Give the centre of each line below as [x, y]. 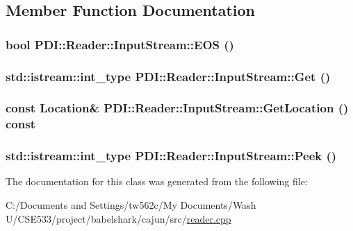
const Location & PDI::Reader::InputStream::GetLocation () [177, 108]
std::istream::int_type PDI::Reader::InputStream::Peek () [171, 156]
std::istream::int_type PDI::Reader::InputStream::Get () [168, 76]
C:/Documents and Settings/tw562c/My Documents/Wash [131, 205]
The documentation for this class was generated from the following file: [157, 181]
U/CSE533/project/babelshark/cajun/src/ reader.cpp [118, 218]
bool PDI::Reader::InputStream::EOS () [120, 44]
